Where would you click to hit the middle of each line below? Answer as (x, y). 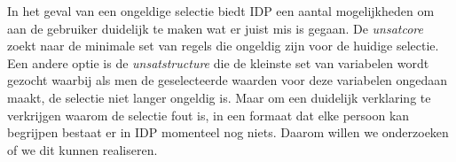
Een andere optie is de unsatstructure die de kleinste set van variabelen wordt (218, 62)
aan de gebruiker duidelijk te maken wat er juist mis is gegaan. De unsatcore (216, 28)
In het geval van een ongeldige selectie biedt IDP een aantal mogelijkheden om (221, 11)
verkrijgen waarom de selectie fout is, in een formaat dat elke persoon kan (208, 115)
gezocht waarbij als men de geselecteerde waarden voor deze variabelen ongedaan (228, 80)
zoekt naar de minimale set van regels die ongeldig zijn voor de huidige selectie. (223, 46)
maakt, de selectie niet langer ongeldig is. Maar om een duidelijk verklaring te (219, 97)
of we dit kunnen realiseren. (83, 149)
